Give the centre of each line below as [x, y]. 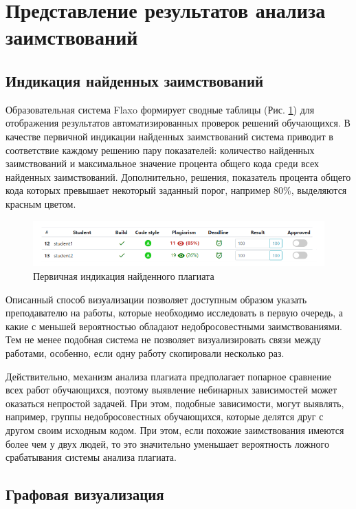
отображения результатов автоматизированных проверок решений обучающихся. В [178, 123]
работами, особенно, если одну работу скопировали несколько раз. [145, 353]
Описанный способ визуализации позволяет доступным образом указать [156, 299]
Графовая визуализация [85, 494]
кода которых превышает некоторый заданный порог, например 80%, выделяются [176, 190]
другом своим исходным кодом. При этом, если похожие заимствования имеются [175, 430]
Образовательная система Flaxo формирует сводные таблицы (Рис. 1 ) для [160, 109]
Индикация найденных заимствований [135, 80]
